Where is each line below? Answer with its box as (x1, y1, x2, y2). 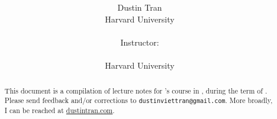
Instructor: (120, 36, 159, 48)
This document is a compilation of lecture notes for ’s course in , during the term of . (4, 85, 268, 95)
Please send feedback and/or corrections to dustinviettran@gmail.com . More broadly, (4, 95, 273, 105)
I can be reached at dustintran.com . (4, 105, 115, 115)
